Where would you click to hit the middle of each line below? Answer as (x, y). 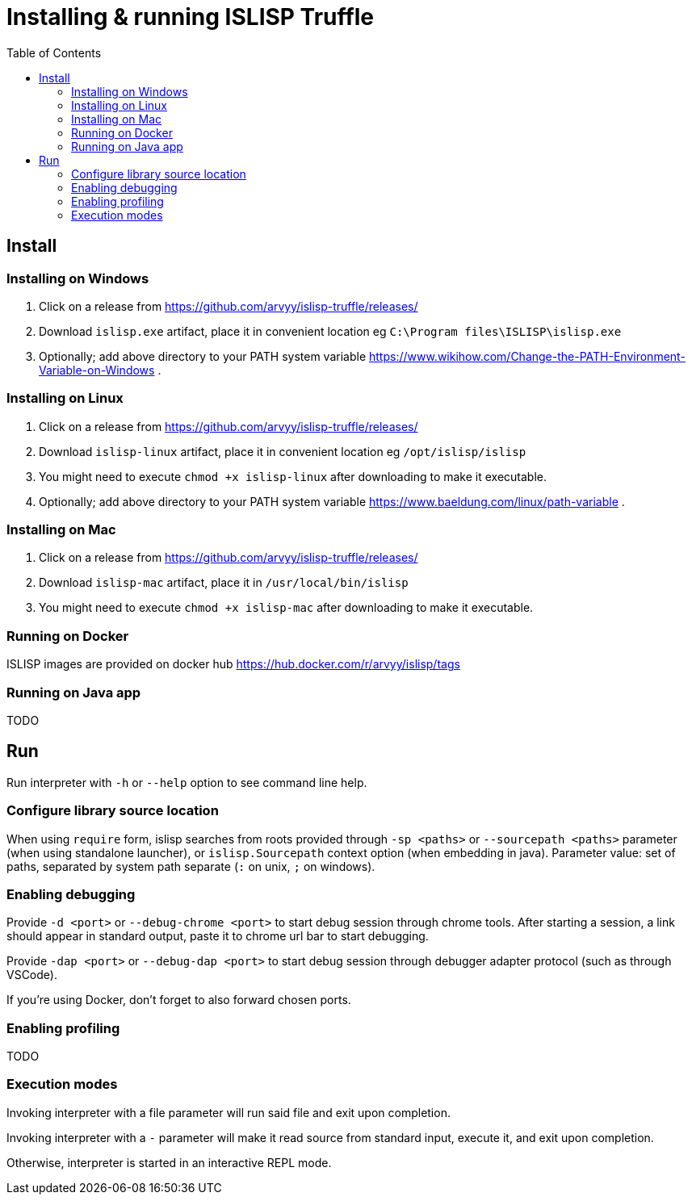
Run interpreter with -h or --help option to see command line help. (187, 782)
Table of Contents (54, 52)
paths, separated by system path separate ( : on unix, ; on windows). (191, 866)
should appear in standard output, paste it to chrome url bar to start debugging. (218, 936)
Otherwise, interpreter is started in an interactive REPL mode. (169, 1162)
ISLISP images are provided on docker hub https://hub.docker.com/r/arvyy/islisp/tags (233, 664)
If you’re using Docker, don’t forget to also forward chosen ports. (179, 1000)
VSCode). (32, 975)
